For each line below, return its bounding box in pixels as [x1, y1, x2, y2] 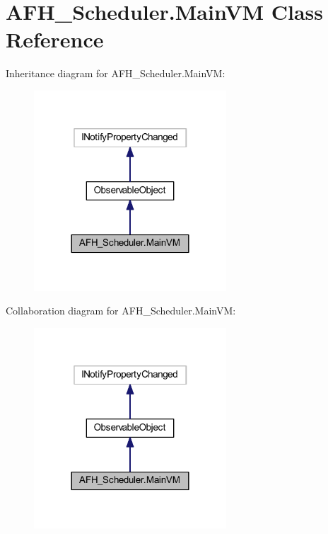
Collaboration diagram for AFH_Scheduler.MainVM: [6, 303, 236, 318]
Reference [6, 25, 104, 54]
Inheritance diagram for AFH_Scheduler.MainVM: [6, 66, 225, 81]
